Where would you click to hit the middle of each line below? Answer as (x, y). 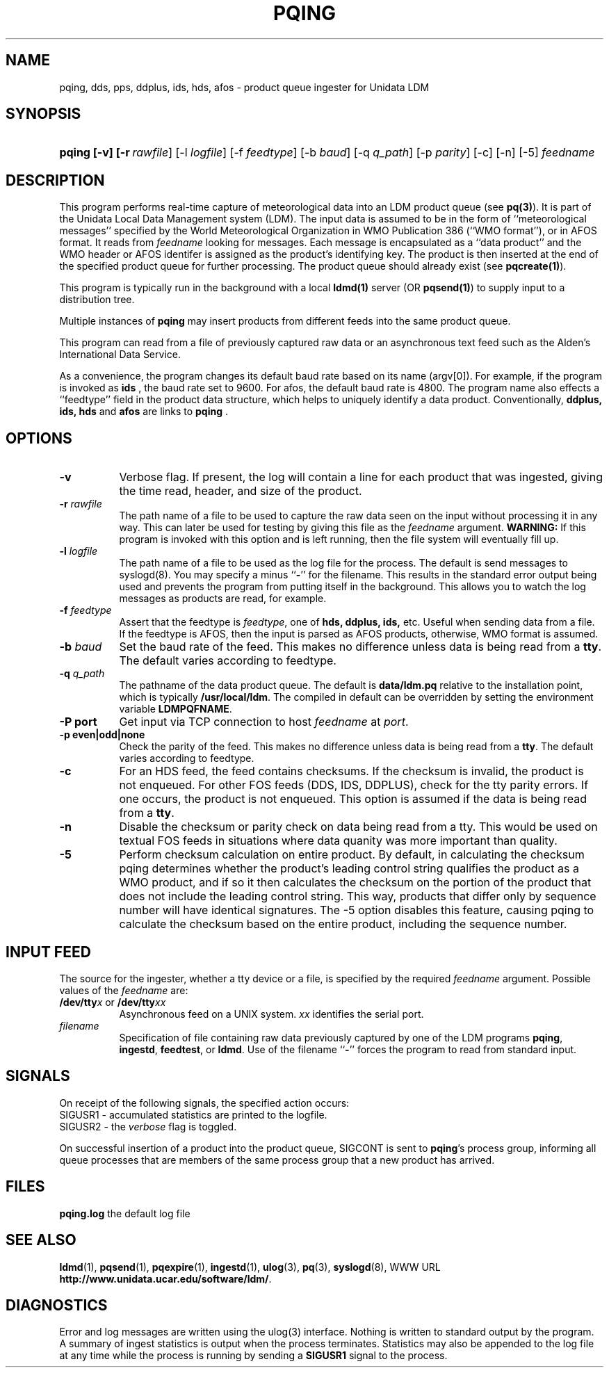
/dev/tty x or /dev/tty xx (113, 1002)
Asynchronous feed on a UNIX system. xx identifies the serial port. (271, 1014)
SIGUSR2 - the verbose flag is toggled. (148, 1126)
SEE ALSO (41, 1240)
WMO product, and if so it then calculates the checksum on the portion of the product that (355, 883)
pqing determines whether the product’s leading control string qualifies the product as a (349, 869)
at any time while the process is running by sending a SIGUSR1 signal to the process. (253, 1356)
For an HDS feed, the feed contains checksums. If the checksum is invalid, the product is (351, 771)
